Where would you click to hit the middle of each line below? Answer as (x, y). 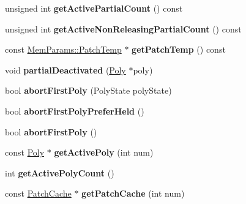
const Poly (25, 152)
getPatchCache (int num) (133, 193)
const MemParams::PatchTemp (63, 49)
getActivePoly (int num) (104, 152)
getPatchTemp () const (179, 49)
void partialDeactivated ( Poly (65, 70)
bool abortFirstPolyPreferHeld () (75, 111)
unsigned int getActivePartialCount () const (94, 8)
